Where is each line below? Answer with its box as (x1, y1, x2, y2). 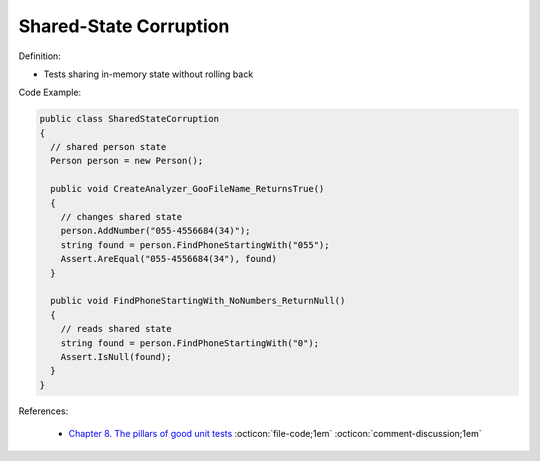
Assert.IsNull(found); (60, 351, 172, 362)
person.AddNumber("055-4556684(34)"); (60, 225, 251, 237)
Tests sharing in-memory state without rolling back (43, 68, 254, 80)
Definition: (18, 50, 62, 62)
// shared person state (50, 141, 167, 153)
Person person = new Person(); (50, 155, 204, 167)
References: (18, 405, 69, 417)
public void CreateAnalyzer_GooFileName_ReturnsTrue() (50, 183, 325, 195)
